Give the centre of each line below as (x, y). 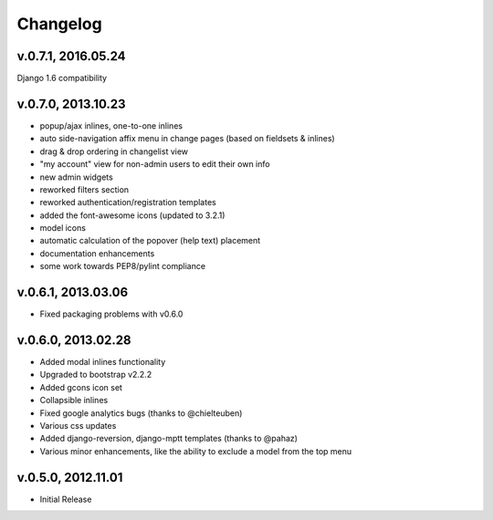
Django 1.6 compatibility (62, 78)
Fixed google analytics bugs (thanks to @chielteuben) (141, 413)
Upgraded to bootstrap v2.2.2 (96, 375)
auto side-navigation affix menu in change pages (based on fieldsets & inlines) (187, 139)
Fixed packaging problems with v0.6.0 (111, 314)
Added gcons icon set (81, 387)
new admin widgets (76, 177)
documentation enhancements (97, 253)
